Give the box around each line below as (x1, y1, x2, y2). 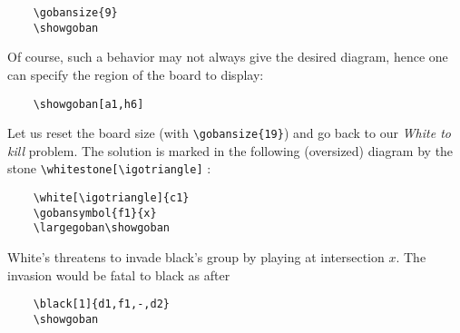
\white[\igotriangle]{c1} (33, 191, 190, 205)
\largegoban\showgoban (33, 221, 170, 235)
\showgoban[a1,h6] (33, 97, 144, 111)
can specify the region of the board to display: (7, 64, 264, 83)
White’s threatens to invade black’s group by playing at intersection (7, 248, 385, 267)
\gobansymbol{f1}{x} (33, 206, 157, 220)
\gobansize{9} (33, 6, 118, 19)
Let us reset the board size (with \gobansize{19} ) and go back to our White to (7, 123, 451, 142)
